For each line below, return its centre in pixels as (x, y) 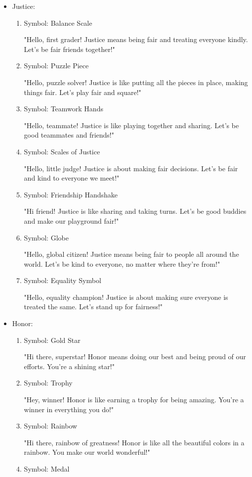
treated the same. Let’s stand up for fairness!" (93, 307)
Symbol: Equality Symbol (63, 280)
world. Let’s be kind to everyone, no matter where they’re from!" (122, 263)
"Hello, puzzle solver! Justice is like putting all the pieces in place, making (136, 82)
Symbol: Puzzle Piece (56, 66)
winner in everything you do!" (69, 409)
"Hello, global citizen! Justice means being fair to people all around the (131, 254)
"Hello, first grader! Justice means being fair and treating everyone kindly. (136, 39)
